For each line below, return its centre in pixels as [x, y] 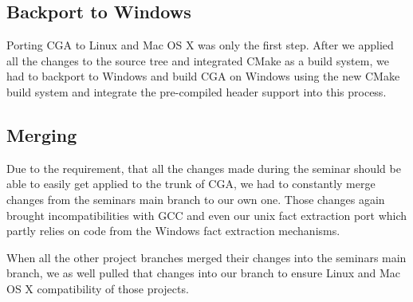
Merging [42, 134]
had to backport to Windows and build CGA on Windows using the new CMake [203, 76]
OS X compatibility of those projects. [98, 288]
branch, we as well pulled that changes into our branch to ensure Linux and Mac [204, 273]
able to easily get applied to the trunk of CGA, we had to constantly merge [191, 184]
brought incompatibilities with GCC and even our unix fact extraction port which [207, 215]
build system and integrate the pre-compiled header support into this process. [197, 91]
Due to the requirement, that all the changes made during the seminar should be [204, 168]
